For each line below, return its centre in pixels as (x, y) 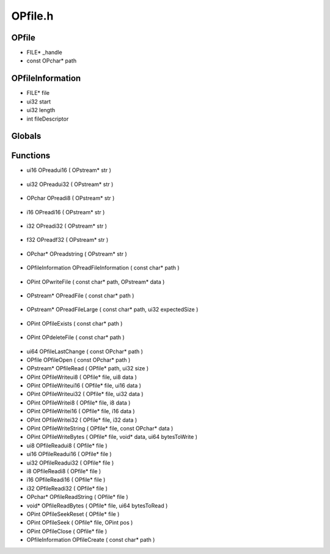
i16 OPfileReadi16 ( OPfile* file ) (66, 480)
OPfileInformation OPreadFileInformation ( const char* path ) (103, 268)
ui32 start (39, 102)
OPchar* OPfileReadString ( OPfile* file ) (77, 497)
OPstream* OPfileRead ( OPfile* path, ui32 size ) (88, 369)
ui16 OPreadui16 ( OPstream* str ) (69, 170)
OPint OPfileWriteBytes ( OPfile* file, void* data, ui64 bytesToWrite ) (112, 437)
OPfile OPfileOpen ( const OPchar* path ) (79, 360)
